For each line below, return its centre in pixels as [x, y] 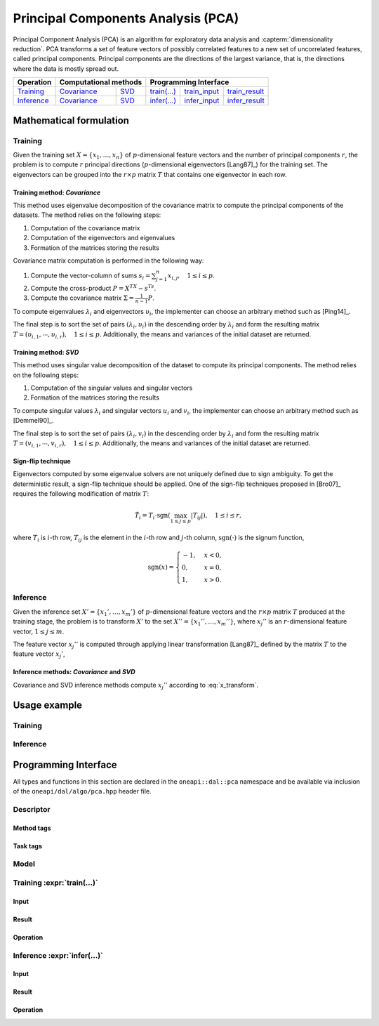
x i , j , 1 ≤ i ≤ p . [191, 276]
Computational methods [101, 82]
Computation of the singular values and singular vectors [112, 388]
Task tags [27, 846]
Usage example [48, 705]
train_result [246, 91]
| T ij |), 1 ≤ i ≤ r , [216, 516]
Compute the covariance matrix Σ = [82, 298]
